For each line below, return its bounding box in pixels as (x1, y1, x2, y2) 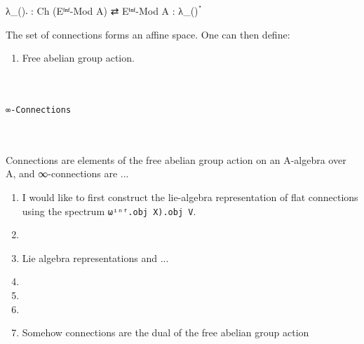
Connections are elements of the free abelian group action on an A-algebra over (6, 152, 346, 167)
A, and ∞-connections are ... (6, 166, 129, 181)
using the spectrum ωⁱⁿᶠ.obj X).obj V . (22, 203, 196, 218)
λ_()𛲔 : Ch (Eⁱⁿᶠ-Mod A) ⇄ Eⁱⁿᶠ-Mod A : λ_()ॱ (6, 4, 202, 18)
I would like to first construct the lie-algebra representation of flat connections (22, 190, 358, 204)
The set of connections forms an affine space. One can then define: (6, 27, 290, 41)
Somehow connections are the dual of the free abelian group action (22, 325, 309, 340)
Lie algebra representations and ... (22, 250, 169, 265)
